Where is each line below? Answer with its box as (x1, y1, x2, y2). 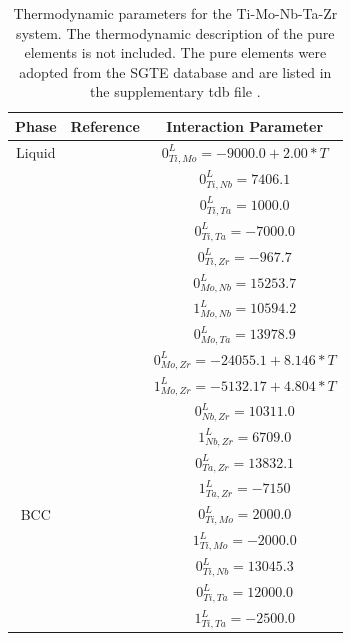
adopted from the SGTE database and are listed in (19, 61, 332, 82)
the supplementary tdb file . (90, 81, 261, 102)
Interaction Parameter (166, 115, 324, 136)
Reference (70, 115, 140, 136)
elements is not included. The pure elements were (24, 42, 327, 63)
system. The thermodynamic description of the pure (16, 22, 335, 43)
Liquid (16, 142, 56, 163)
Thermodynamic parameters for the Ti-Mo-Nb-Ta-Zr (13, 3, 338, 23)
